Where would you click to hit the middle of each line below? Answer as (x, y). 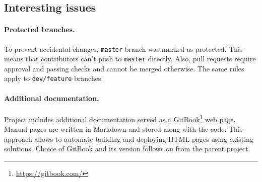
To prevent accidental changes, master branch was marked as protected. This (123, 49)
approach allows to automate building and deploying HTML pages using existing (129, 139)
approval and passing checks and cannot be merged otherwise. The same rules (124, 68)
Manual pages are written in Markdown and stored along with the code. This (123, 129)
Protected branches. (40, 29)
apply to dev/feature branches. (54, 78)
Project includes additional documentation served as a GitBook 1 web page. (120, 118)
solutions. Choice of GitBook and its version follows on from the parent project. (127, 149)
